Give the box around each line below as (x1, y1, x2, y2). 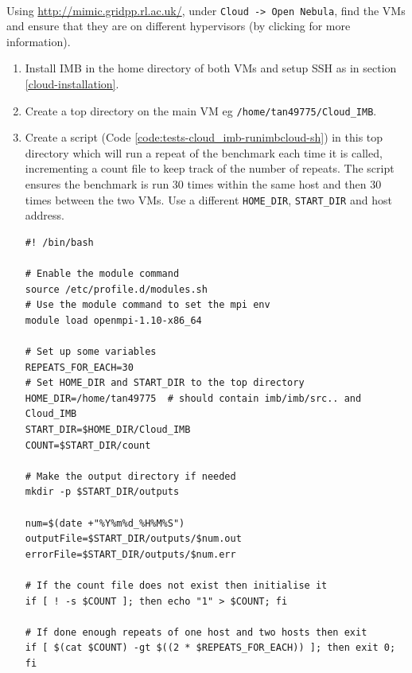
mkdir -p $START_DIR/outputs (25, 486, 180, 498)
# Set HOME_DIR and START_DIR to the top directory (25, 377, 305, 389)
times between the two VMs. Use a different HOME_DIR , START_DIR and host (25, 191, 392, 208)
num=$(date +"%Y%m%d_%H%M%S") (25, 517, 185, 529)
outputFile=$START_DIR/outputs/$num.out (25, 533, 242, 545)
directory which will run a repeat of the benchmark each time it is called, (25, 144, 383, 161)
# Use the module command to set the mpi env (25, 299, 270, 311)
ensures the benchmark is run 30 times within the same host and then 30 (25, 176, 382, 193)
